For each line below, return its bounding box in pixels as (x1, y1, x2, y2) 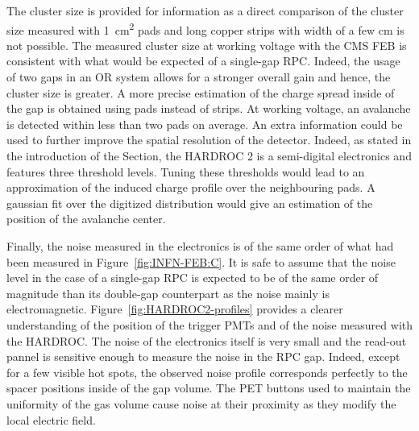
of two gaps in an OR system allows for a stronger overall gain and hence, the (6, 68, 391, 85)
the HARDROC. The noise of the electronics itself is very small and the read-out (6, 332, 407, 349)
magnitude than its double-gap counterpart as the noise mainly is (6, 284, 330, 301)
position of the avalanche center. (6, 210, 166, 227)
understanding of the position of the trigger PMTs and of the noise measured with (6, 316, 413, 333)
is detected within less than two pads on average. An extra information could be (6, 115, 403, 132)
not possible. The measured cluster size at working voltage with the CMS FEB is (6, 36, 407, 53)
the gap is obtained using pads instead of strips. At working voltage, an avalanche (6, 100, 411, 117)
